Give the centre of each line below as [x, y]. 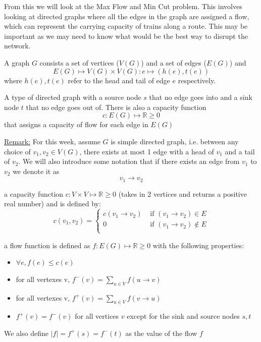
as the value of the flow [161, 333]
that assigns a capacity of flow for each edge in [76, 124]
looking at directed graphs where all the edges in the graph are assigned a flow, [127, 16]
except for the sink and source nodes [183, 316]
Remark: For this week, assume [52, 141]
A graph [17, 62]
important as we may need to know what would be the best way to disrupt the [126, 36]
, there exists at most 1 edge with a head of [147, 151]
